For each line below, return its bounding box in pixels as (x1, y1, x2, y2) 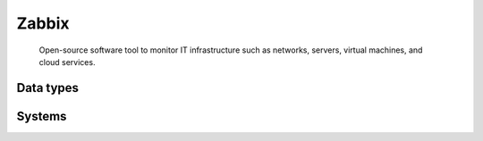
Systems (16, 108, 67, 124)
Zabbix (16, 13, 70, 33)
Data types (16, 80, 80, 95)
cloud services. (38, 56, 96, 67)
